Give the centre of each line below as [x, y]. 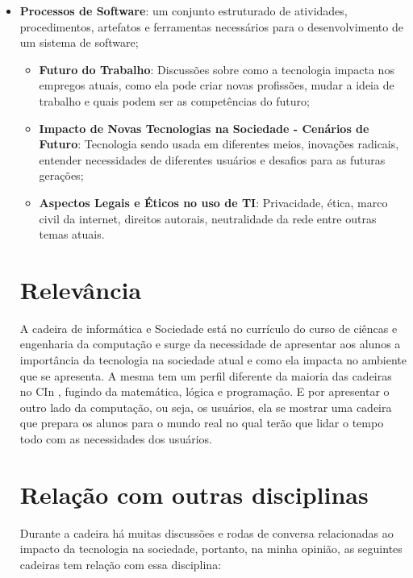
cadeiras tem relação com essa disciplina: [121, 564]
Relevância [81, 289]
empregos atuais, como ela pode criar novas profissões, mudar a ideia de [217, 85]
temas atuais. [72, 234]
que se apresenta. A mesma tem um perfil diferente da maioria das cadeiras [206, 375]
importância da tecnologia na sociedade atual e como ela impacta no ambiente [213, 360]
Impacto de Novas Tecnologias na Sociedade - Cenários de [204, 128]
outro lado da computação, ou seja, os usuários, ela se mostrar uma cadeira [206, 407]
